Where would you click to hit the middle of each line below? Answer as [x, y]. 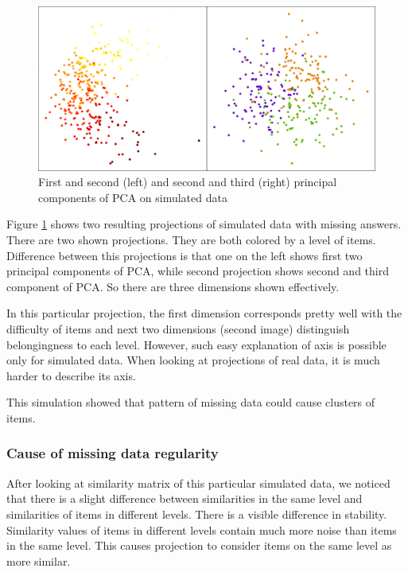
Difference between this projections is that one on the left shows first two [185, 255]
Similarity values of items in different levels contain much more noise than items [202, 529]
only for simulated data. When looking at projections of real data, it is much [193, 360]
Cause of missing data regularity [113, 453]
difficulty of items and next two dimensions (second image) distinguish [178, 328]
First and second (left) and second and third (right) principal [188, 182]
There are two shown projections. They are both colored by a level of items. [191, 239]
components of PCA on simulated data [133, 197]
